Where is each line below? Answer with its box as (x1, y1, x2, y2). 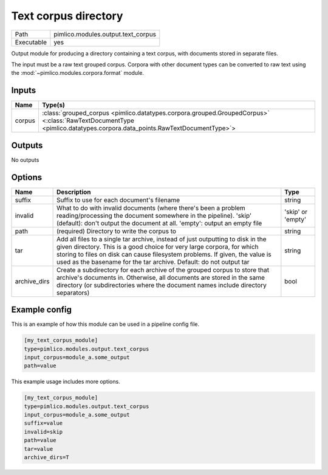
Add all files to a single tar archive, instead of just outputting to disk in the (56, 235, 267, 243)
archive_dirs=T (24, 454, 69, 461)
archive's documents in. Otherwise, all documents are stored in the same (56, 273, 265, 282)
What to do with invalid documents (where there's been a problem (56, 204, 245, 212)
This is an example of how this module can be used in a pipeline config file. (11, 321, 200, 328)
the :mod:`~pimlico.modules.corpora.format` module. (11, 69, 144, 77)
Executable (15, 38, 47, 46)
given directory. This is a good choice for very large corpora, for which (56, 242, 259, 251)
